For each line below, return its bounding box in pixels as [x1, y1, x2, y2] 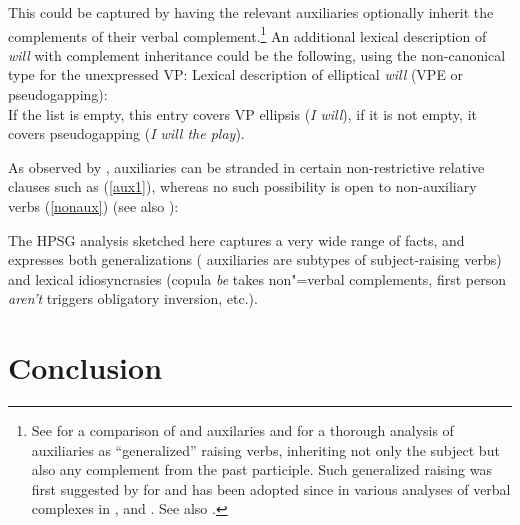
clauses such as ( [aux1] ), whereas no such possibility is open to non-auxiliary [8, 176, 477, 197]
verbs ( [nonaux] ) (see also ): [8, 196, 179, 216]
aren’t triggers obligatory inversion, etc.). [8, 288, 258, 309]
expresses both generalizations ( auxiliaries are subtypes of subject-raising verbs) [8, 249, 502, 270]
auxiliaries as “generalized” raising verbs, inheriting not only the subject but [31, 439, 500, 460]
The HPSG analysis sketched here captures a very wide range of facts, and [8, 229, 465, 250]
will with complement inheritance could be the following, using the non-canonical [8, 44, 506, 65]
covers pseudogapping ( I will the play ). [8, 123, 245, 144]
